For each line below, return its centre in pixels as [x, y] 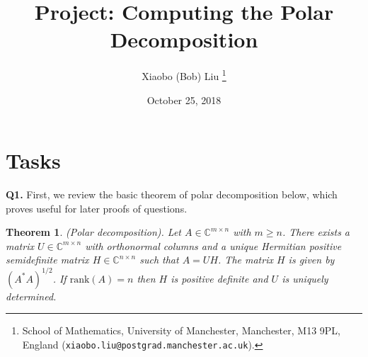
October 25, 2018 [184, 100]
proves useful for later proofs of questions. [97, 208]
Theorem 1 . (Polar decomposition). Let [93, 232]
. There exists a [316, 232]
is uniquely [305, 278]
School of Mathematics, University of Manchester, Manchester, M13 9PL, [181, 330]
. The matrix [246, 260]
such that [159, 260]
